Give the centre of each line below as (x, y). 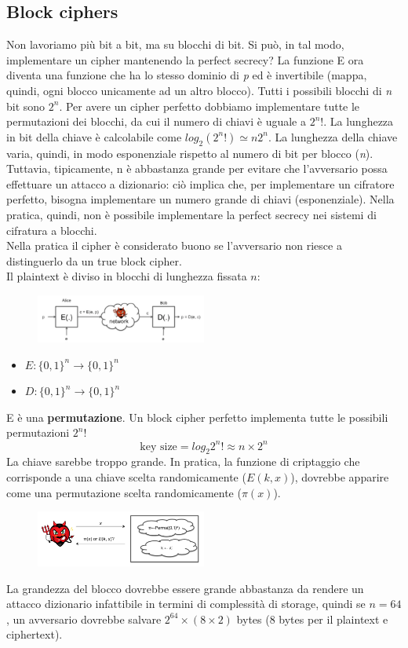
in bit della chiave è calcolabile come (94, 136)
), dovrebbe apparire (340, 476)
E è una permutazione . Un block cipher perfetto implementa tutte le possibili (197, 417)
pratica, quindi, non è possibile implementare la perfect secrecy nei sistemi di (191, 214)
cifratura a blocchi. (52, 230)
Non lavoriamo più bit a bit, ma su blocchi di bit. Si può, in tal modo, (175, 44)
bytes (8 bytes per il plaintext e (312, 619)
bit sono (26, 106)
